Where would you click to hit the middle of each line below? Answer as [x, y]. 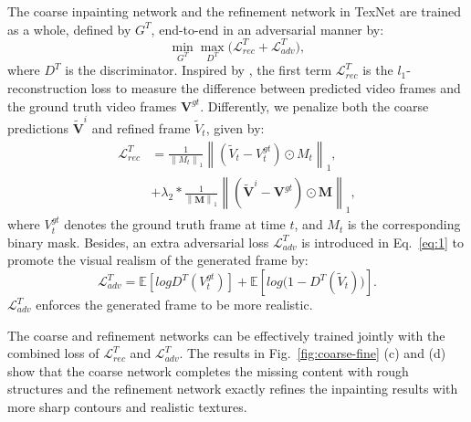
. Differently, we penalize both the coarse [314, 105]
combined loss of [53, 353]
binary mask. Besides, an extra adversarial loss [138, 242]
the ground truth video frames [92, 105]
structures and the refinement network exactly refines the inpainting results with [233, 389]
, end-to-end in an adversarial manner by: [267, 29]
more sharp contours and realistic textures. [127, 406]
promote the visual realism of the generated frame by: [158, 260]
